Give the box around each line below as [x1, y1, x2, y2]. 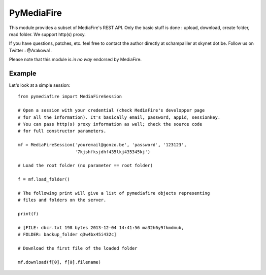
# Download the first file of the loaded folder [18, 245, 137, 251]
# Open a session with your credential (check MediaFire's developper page [18, 107, 205, 113]
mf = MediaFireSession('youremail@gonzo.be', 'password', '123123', [18, 142, 187, 148]
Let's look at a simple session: [9, 82, 70, 88]
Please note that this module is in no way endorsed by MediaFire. [9, 57, 142, 63]
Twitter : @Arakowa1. [9, 47, 52, 53]
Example [9, 69, 36, 77]
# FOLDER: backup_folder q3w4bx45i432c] [18, 232, 117, 238]
